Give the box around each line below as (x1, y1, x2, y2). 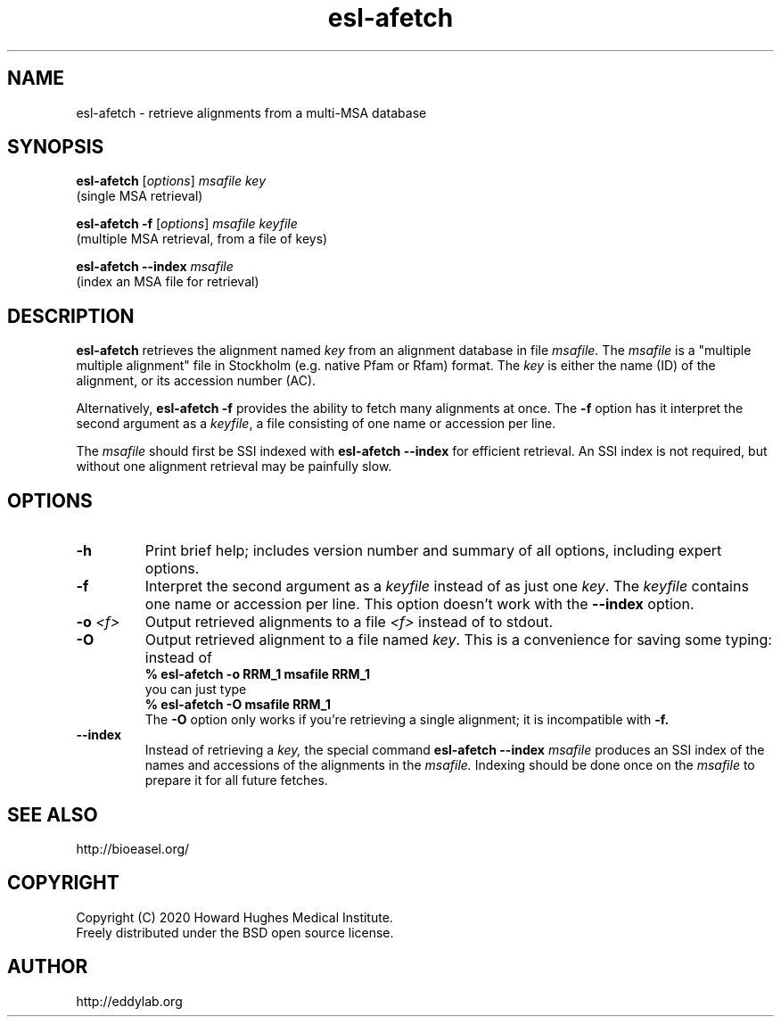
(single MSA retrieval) (76, 188, 203, 204)
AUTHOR (7, 955, 88, 979)
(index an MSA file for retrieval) (76, 274, 259, 290)
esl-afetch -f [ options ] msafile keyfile (76, 216, 298, 232)
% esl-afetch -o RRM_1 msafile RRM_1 (144, 666, 371, 682)
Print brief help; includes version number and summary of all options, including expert (144, 541, 722, 560)
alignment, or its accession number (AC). (76, 373, 317, 389)
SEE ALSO (7, 803, 98, 826)
